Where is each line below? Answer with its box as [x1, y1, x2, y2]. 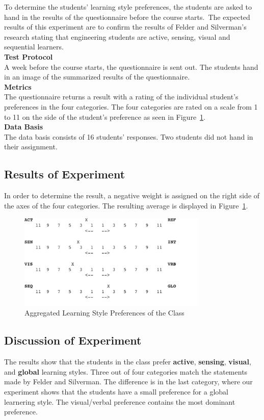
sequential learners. [4, 41, 64, 52]
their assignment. [4, 141, 58, 152]
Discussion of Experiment [4, 332, 142, 348]
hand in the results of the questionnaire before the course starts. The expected [4, 11, 250, 22]
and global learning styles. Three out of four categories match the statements [4, 366, 248, 377]
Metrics [4, 81, 32, 92]
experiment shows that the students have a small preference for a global [4, 386, 228, 397]
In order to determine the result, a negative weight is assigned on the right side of [4, 190, 260, 201]
